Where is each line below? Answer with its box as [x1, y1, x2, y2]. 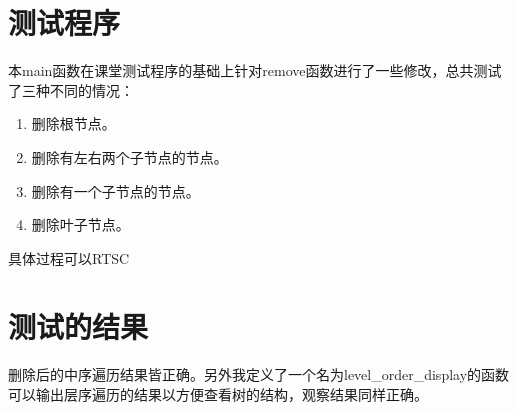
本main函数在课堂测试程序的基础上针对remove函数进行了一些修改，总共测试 [8, 60, 502, 81]
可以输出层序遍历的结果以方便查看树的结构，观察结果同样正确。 [8, 384, 428, 404]
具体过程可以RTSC [8, 247, 130, 268]
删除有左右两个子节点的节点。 [31, 146, 228, 167]
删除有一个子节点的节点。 [31, 180, 200, 201]
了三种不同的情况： [8, 79, 134, 100]
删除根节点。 [31, 113, 116, 134]
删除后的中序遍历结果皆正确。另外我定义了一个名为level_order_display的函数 [8, 364, 510, 385]
